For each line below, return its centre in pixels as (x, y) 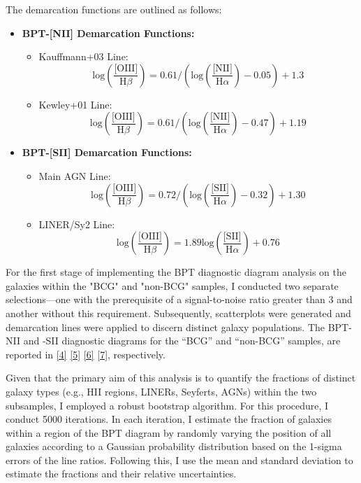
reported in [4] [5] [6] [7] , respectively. (86, 354)
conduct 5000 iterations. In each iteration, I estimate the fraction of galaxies (169, 419)
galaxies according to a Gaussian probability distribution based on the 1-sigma (174, 446)
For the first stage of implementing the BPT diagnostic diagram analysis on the (176, 272)
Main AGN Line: (75, 175)
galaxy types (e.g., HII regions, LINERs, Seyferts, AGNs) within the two (161, 391)
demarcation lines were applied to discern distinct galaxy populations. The (165, 327)
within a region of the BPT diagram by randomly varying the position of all (169, 432)
